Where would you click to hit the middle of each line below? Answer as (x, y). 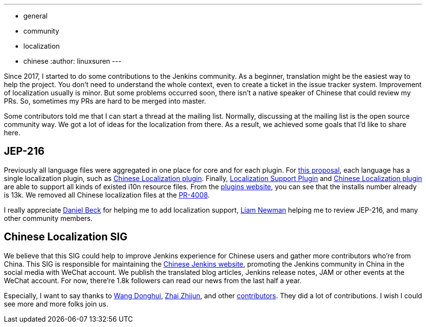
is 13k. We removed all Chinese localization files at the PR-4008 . (107, 195)
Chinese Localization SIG (66, 237)
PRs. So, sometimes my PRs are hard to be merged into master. (105, 101)
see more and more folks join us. (56, 304)
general (35, 16)
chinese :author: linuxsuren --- (72, 61)
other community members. (48, 218)
